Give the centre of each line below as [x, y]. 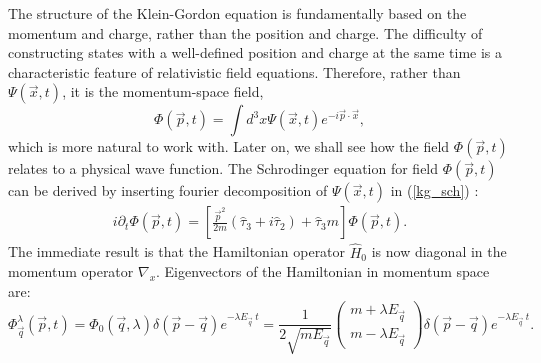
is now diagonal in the [439, 251]
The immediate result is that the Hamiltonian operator [177, 251]
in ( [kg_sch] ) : [434, 190]
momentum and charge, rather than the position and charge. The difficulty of [245, 32]
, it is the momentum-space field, [163, 91]
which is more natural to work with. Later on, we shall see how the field [229, 146]
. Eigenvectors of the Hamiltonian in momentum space [323, 271]
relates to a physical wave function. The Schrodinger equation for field [223, 168]
